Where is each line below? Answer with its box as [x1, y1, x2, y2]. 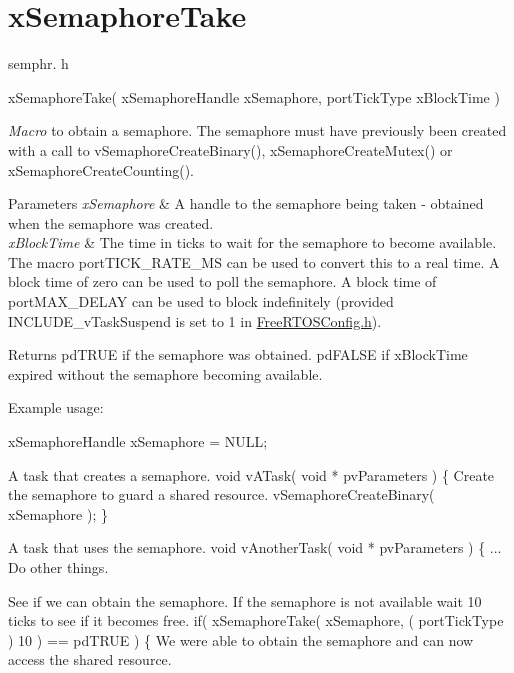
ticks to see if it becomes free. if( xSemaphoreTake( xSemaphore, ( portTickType [8, 610, 504, 631]
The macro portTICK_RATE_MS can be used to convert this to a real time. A [8, 251, 500, 272]
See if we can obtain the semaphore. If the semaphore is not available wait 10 [8, 590, 482, 611]
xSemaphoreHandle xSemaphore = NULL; [8, 431, 268, 452]
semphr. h [8, 53, 69, 74]
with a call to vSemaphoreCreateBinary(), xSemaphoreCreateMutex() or [8, 139, 453, 160]
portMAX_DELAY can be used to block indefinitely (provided [8, 291, 394, 312]
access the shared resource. [8, 649, 172, 670]
